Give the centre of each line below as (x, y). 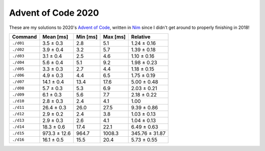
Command (24, 37)
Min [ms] (87, 37)
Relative (141, 37)
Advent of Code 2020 (54, 13)
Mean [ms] (55, 37)
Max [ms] (115, 37)
